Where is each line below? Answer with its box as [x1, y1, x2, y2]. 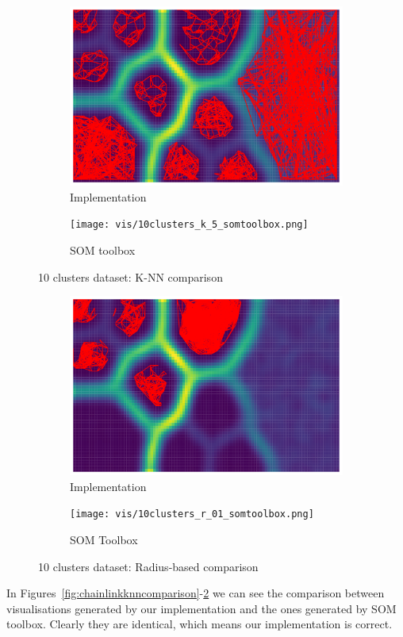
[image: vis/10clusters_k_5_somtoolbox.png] [70, 219, 309, 231]
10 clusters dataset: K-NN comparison [38, 268, 223, 285]
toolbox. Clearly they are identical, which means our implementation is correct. [6, 616, 393, 632]
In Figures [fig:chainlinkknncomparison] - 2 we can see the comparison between [6, 585, 385, 601]
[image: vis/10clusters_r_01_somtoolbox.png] [70, 508, 314, 520]
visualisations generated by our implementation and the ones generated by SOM [6, 600, 397, 616]
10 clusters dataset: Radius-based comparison [38, 558, 259, 574]
